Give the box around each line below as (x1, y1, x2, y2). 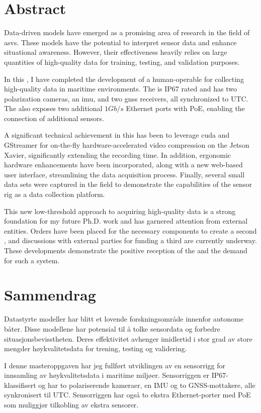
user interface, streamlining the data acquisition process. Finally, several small (4, 169, 245, 179)
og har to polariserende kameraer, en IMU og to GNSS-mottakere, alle (38, 379, 255, 390)
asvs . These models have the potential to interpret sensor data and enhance (4, 37, 237, 47)
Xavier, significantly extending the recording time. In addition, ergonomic (4, 149, 231, 160)
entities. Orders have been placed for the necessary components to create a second (4, 225, 257, 236)
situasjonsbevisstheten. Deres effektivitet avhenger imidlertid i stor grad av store (4, 333, 252, 344)
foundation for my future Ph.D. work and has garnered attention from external (4, 216, 248, 226)
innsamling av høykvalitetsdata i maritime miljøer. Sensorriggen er (4, 370, 210, 380)
